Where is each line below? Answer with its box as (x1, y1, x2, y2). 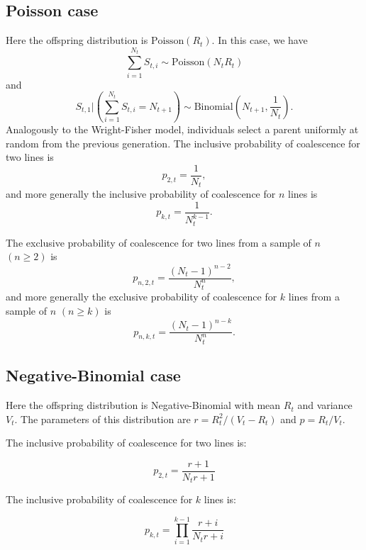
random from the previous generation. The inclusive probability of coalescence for (6, 135, 360, 150)
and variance (297, 398, 353, 412)
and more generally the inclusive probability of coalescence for (6, 186, 276, 201)
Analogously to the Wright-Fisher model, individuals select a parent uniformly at (6, 122, 359, 137)
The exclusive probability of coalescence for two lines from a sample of (6, 235, 311, 249)
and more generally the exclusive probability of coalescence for (6, 289, 277, 304)
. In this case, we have (211, 33, 308, 47)
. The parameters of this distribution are (14, 411, 191, 426)
